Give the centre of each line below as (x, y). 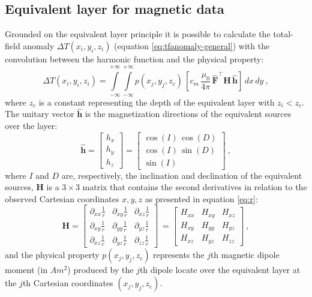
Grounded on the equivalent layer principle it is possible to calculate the (138, 34)
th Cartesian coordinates (68, 283)
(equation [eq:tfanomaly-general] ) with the (192, 45)
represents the (179, 255)
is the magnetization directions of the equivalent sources (188, 114)
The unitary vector (40, 114)
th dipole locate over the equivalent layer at (220, 270)
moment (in (26, 270)
